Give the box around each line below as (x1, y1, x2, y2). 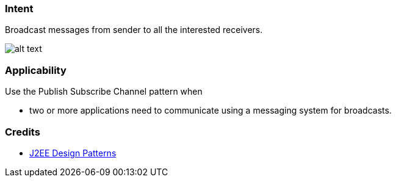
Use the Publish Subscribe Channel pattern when (5, 86, 203, 97)
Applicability (5, 64, 67, 76)
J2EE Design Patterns (29, 147, 117, 158)
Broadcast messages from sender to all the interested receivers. (5, 24, 263, 35)
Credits (5, 125, 40, 138)
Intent (5, 2, 34, 15)
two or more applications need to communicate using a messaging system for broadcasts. (29, 105, 392, 116)
